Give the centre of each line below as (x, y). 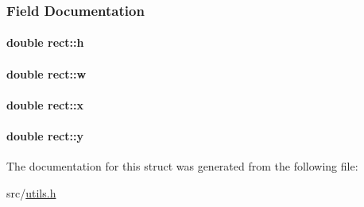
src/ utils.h (31, 192)
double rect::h (45, 42)
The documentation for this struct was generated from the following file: (182, 166)
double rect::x (45, 104)
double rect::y (45, 136)
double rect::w (46, 73)
